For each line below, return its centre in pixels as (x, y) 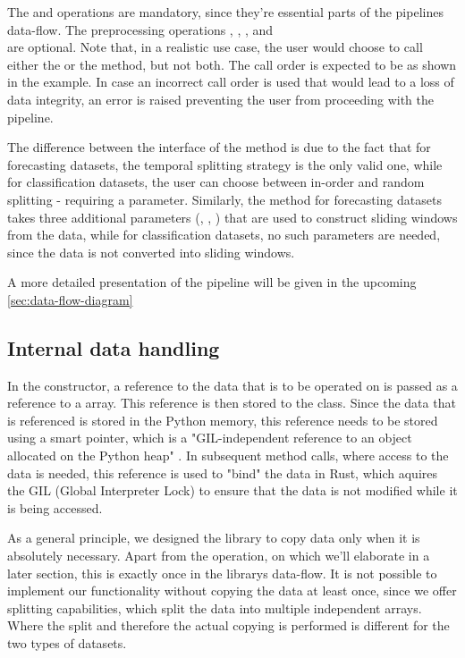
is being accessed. (55, 507)
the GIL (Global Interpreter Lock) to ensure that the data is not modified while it (232, 490)
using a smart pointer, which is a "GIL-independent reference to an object (210, 438)
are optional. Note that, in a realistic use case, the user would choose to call (215, 47)
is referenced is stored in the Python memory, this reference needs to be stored (223, 420)
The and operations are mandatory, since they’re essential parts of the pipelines (225, 12)
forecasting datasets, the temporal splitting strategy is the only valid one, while (225, 164)
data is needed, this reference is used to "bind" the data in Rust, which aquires (223, 472)
